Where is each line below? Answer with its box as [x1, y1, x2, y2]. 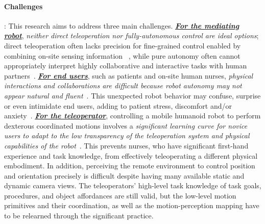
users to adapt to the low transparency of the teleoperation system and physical [4, 130, 250, 141]
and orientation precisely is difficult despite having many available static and [4, 170, 245, 181]
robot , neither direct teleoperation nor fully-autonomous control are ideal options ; [4, 30, 259, 41]
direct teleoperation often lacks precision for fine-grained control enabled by [4, 40, 241, 51]
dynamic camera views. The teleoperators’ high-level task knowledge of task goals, [4, 180, 261, 191]
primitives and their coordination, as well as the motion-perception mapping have [4, 200, 259, 211]
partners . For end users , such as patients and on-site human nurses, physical [4, 70, 253, 81]
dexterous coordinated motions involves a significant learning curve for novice [4, 120, 248, 131]
